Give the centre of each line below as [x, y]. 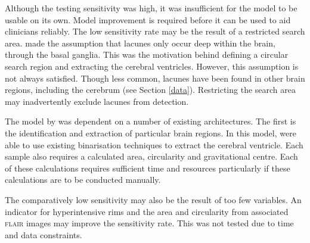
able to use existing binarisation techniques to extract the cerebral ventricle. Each [154, 144]
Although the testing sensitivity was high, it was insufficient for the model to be [151, 8]
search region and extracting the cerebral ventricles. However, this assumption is [152, 66]
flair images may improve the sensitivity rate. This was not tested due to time [149, 223]
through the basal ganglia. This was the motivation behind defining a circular [147, 54]
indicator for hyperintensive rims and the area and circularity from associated [147, 211]
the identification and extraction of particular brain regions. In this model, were [151, 133]
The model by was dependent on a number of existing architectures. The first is [151, 121]
